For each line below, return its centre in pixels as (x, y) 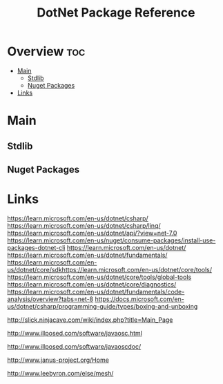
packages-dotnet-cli (36, 247)
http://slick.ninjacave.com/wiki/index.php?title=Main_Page (90, 320)
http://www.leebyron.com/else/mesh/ (60, 373)
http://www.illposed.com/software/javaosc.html (75, 333)
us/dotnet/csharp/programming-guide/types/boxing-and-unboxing (103, 306)
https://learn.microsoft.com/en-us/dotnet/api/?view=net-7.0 (92, 233)
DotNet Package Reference (116, 13)
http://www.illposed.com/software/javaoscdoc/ (74, 346)
